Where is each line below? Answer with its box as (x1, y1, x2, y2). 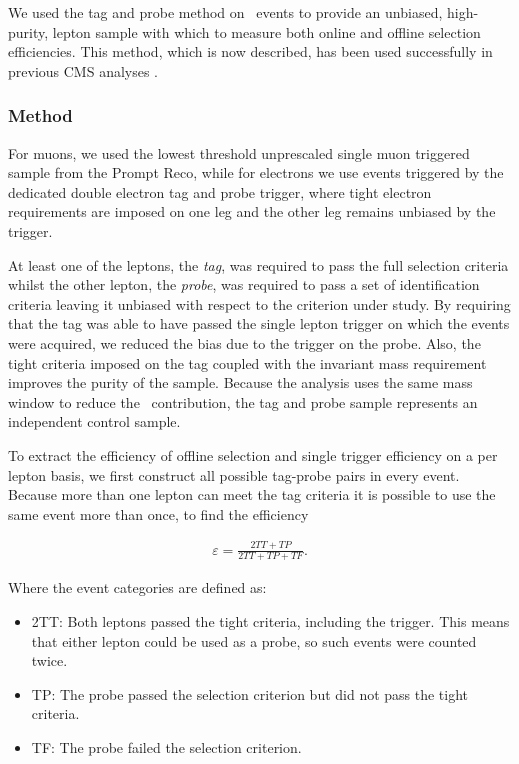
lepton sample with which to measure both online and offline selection (52, 21, 481, 42)
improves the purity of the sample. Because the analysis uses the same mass (8, 372, 473, 393)
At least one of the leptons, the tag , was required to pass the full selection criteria (8, 254, 509, 275)
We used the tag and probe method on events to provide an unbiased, (8, 2, 443, 22)
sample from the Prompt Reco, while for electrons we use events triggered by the (8, 162, 504, 183)
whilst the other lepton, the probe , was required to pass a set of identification (8, 274, 480, 295)
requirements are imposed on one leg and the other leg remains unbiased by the (8, 201, 496, 222)
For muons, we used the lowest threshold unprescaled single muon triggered (8, 142, 470, 163)
